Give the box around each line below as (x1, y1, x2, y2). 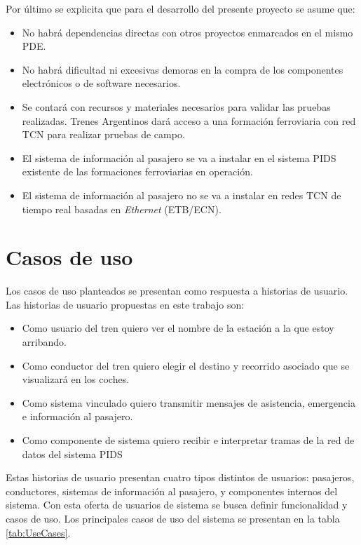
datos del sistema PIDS (22, 446, 123, 461)
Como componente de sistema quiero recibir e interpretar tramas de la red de (22, 433, 355, 447)
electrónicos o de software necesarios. (22, 76, 181, 90)
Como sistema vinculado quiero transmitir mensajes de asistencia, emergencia (22, 395, 355, 410)
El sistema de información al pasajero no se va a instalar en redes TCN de (22, 187, 341, 202)
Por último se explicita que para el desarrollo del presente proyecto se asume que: (6, 1, 355, 15)
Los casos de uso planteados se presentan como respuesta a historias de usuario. (6, 283, 348, 298)
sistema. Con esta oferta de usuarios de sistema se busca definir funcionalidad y (6, 497, 348, 512)
